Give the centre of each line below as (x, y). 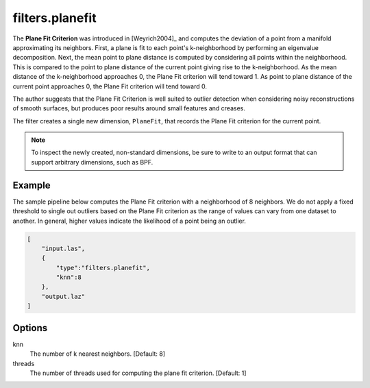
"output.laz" (63, 296)
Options (30, 328)
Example (32, 185)
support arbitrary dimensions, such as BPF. (92, 162)
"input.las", (63, 248)
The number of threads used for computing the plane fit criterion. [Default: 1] (138, 373)
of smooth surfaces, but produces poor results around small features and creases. (129, 108)
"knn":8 (69, 277)
